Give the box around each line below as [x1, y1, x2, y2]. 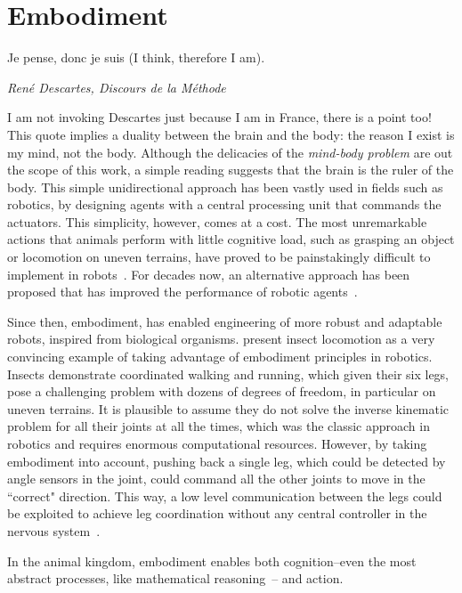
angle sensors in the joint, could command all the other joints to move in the [7, 469, 426, 488]
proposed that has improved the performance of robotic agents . [7, 282, 358, 301]
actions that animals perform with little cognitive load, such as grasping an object [7, 230, 455, 248]
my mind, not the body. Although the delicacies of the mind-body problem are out [7, 142, 453, 161]
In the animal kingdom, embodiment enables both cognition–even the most [7, 551, 417, 570]
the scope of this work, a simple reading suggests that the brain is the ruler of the [7, 160, 454, 179]
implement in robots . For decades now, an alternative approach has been [7, 264, 410, 283]
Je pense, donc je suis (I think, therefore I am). [7, 48, 265, 67]
